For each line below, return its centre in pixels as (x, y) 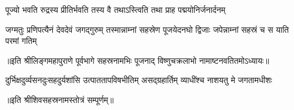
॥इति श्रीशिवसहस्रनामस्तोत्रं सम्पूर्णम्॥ (60, 99)
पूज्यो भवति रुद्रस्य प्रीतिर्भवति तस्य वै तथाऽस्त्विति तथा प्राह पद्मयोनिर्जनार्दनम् (116, 9)
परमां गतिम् (21, 41)
